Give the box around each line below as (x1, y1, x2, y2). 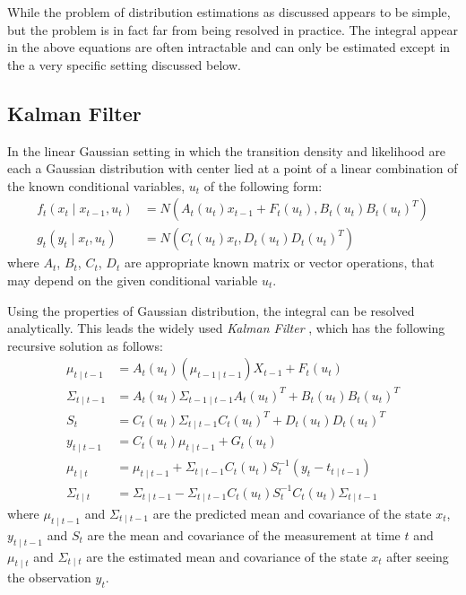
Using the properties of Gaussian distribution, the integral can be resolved (7, 301, 415, 319)
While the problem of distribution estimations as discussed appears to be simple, (7, 3, 451, 21)
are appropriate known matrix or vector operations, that (124, 253, 435, 272)
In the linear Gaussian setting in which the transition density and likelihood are (7, 141, 446, 160)
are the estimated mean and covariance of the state (86, 547, 367, 565)
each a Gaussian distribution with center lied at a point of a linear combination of (7, 159, 458, 178)
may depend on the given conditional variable (7, 271, 258, 290)
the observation (7, 568, 91, 587)
